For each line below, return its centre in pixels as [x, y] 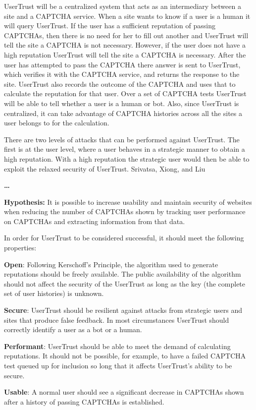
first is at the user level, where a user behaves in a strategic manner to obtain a [125, 149]
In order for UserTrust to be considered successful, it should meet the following [124, 238]
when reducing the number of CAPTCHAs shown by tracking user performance [125, 211]
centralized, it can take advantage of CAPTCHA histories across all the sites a [123, 113]
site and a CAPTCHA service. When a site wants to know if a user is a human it [127, 16]
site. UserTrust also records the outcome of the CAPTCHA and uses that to [120, 84]
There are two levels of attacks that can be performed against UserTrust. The [122, 139]
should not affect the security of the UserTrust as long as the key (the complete [125, 283]
